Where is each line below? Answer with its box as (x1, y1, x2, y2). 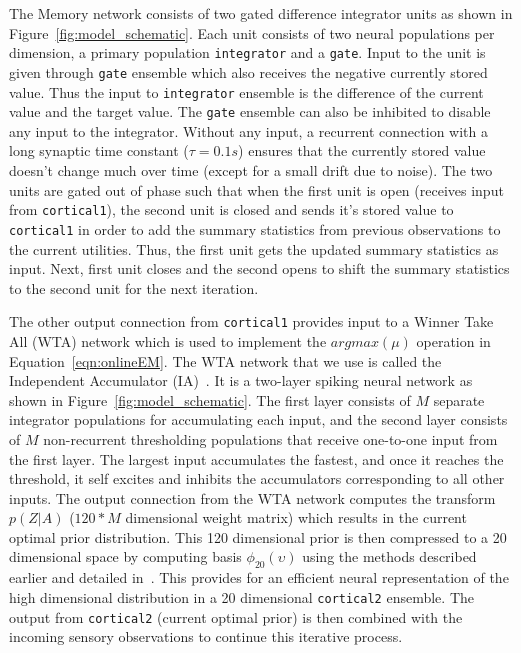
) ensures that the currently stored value (238, 140, 486, 161)
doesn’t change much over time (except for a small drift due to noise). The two (9, 160, 493, 180)
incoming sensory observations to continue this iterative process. (9, 626, 403, 647)
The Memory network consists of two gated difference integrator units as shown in (9, 3, 513, 23)
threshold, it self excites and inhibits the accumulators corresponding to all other (9, 468, 505, 489)
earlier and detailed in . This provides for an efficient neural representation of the (9, 567, 509, 588)
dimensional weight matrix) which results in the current (125, 507, 467, 528)
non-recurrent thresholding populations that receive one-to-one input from (43, 428, 498, 449)
